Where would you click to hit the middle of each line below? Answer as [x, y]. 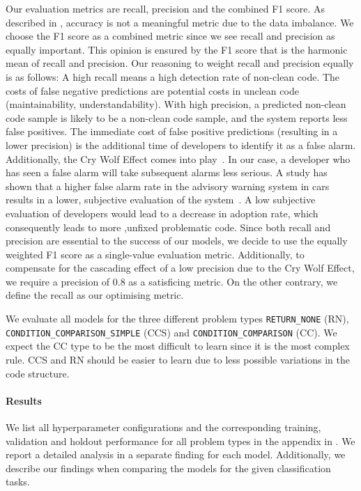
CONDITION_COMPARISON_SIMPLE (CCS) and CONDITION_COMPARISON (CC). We [171, 332]
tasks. [18, 482]
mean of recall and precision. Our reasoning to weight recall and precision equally [180, 63]
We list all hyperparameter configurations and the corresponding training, [163, 427]
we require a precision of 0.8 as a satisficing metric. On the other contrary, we [172, 281]
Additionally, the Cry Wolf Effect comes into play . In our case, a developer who [178, 158]
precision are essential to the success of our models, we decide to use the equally [177, 241]
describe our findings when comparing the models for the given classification [168, 468]
